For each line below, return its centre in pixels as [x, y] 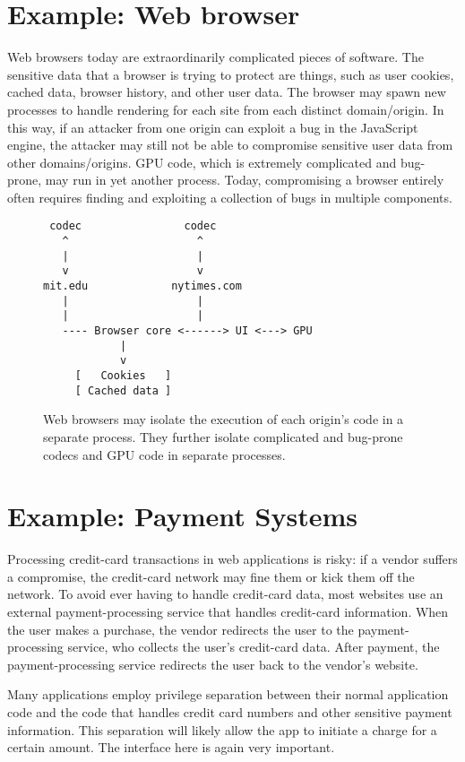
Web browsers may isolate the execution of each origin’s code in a [224, 419]
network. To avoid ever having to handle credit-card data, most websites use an [225, 594]
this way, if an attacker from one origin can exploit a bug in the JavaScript [213, 127]
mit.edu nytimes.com [142, 286]
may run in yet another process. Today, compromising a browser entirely [245, 180]
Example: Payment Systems [182, 516]
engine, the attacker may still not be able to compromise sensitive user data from [230, 145]
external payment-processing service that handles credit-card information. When [228, 612]
